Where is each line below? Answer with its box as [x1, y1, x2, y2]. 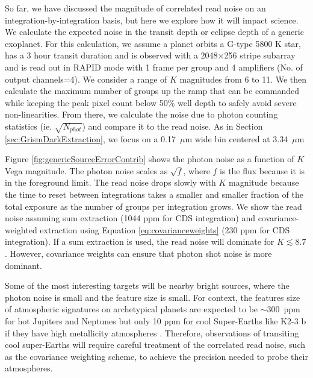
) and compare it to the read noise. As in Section [82, 119, 263, 132]
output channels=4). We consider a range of [5, 72, 167, 85]
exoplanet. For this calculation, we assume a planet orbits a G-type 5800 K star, [5, 37, 301, 49]
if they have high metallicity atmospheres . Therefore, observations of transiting [5, 326, 299, 339]
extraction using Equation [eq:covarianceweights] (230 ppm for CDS [40, 223, 290, 236]
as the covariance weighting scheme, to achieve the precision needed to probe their [5, 350, 308, 362]
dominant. [5, 259, 42, 271]
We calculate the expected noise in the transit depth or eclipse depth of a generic [5, 25, 304, 38]
